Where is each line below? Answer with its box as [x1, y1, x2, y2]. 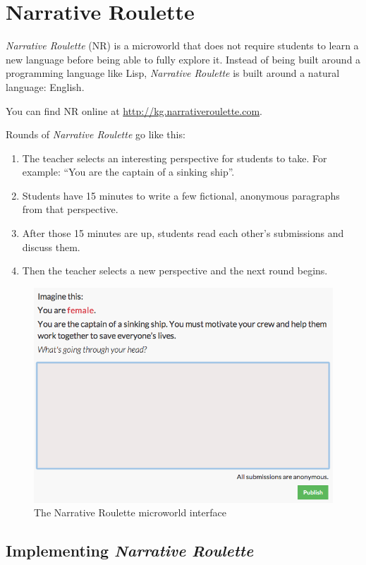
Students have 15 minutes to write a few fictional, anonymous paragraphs [22, 188, 340, 202]
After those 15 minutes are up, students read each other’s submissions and [22, 226, 344, 241]
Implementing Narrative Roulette [6, 540, 254, 561]
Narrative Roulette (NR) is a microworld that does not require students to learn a [6, 38, 359, 53]
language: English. [6, 79, 85, 94]
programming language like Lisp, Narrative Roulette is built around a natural [6, 66, 340, 80]
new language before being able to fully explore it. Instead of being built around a [6, 51, 361, 66]
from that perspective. [22, 202, 118, 217]
